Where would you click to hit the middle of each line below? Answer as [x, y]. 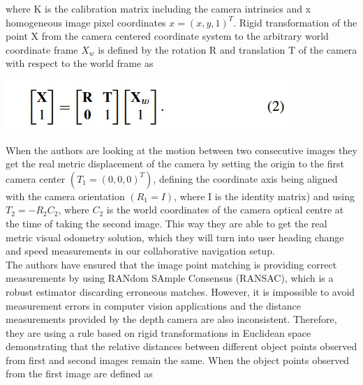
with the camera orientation [65, 196]
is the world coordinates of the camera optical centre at [225, 210]
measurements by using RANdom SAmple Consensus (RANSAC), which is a [170, 278]
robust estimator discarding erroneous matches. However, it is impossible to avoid [180, 291]
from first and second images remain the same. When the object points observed [178, 360]
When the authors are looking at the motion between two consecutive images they [181, 150]
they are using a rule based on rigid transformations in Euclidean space [158, 332]
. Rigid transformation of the [295, 22]
